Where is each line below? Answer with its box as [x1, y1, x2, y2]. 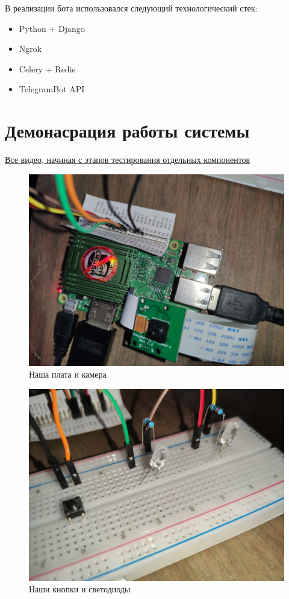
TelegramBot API [19, 83, 85, 95]
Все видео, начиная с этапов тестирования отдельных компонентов [5, 153, 250, 166]
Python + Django [19, 22, 85, 34]
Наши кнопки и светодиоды [29, 583, 131, 595]
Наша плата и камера [29, 368, 107, 381]
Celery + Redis [19, 62, 76, 75]
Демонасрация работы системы [5, 118, 250, 143]
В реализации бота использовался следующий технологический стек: [5, 2, 258, 14]
